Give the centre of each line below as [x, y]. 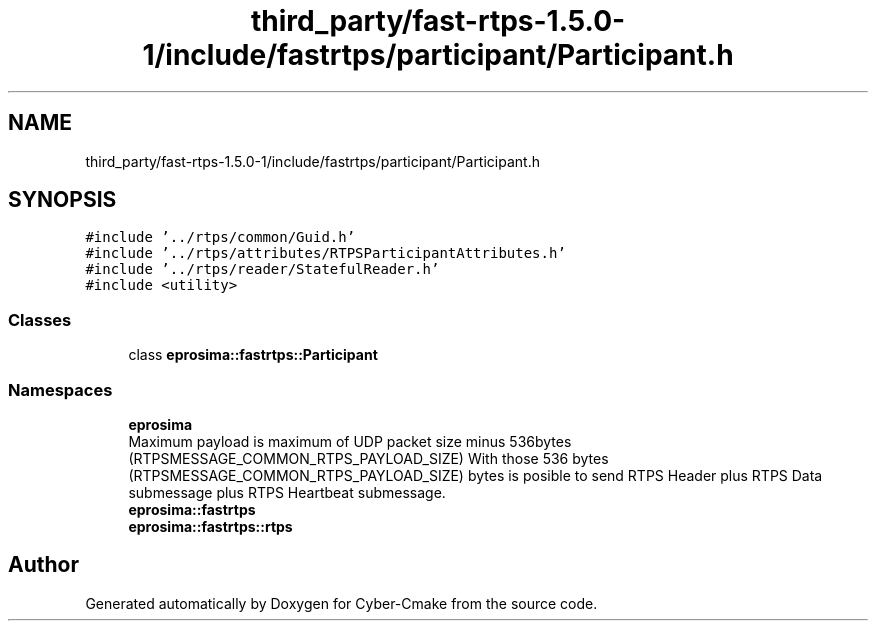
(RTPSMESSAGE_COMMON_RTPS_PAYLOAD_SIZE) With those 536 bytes [368, 458]
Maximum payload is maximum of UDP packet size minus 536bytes [350, 441]
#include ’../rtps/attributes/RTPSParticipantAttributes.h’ [325, 253]
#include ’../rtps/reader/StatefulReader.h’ [262, 269]
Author [43, 565]
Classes [40, 319]
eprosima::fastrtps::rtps [210, 526]
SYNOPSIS [62, 200]
